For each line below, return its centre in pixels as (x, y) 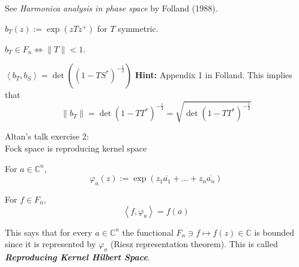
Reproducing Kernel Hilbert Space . (77, 256)
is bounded (274, 232)
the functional (148, 232)
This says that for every (49, 232)
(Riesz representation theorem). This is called (194, 244)
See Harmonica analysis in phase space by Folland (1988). (111, 8)
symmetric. (138, 28)
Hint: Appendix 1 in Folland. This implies (213, 75)
